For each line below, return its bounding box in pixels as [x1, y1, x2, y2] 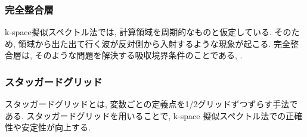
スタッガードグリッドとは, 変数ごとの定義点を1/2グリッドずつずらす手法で [5, 98, 298, 110]
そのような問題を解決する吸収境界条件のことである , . [35, 49, 243, 61]
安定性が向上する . [21, 121, 91, 133]
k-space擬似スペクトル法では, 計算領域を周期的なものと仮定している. [5, 26, 272, 38]
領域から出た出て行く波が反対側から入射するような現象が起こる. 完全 [18, 37, 291, 49]
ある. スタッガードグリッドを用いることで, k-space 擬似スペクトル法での [5, 109, 286, 122]
